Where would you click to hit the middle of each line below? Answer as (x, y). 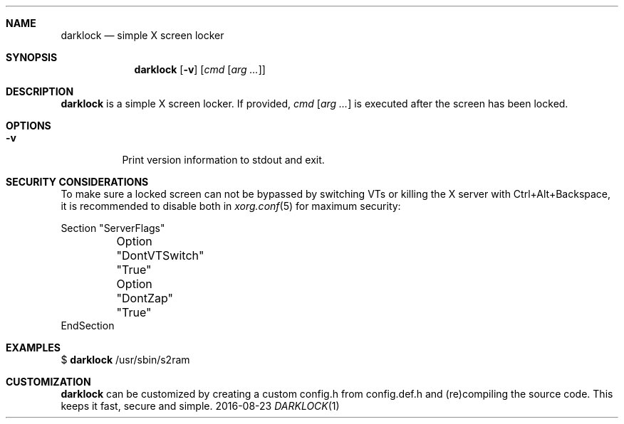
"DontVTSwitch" (160, 255)
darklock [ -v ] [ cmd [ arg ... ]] (200, 69)
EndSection (88, 325)
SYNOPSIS (32, 57)
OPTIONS (28, 126)
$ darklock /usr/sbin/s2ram (125, 360)
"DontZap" (145, 298)
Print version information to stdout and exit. (223, 160)
